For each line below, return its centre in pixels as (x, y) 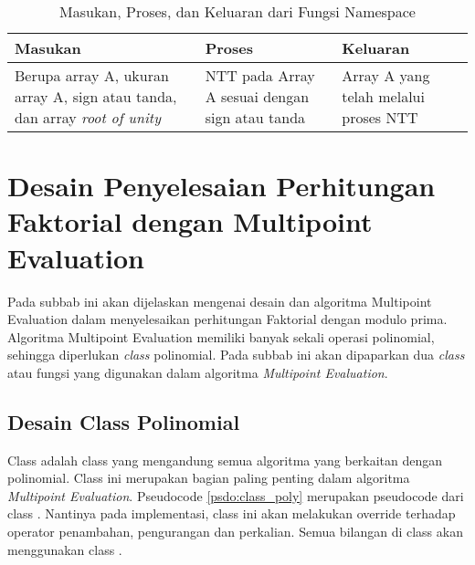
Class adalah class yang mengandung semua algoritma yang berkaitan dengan (225, 460)
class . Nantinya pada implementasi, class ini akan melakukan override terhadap (232, 513)
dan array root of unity (88, 117)
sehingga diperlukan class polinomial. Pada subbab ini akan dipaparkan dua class (236, 355)
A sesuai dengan (257, 96)
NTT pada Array (260, 75)
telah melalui (383, 96)
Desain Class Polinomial (124, 421)
